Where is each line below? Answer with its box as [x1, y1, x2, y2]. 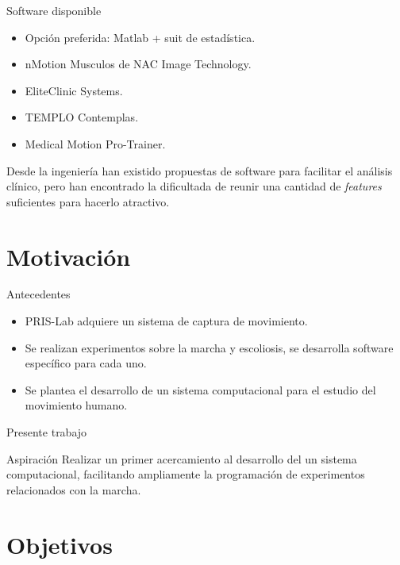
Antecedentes [6, 286, 71, 302]
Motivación [6, 240, 131, 272]
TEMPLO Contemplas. [25, 109, 139, 125]
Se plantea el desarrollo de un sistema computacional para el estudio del [25, 381, 376, 398]
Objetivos [6, 528, 113, 560]
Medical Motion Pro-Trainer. [25, 135, 166, 152]
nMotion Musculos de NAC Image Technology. [25, 56, 252, 72]
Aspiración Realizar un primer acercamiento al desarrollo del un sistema [6, 450, 357, 467]
